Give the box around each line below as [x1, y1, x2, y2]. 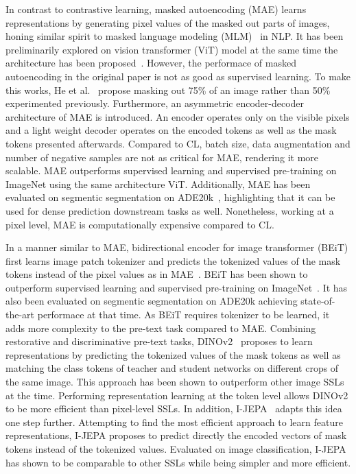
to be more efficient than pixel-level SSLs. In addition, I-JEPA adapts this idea [5, 401, 342, 416]
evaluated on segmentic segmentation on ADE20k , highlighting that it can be [5, 190, 335, 204]
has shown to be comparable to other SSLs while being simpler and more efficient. [5, 455, 351, 469]
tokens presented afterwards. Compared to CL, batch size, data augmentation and [5, 136, 351, 150]
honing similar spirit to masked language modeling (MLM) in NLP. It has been [5, 29, 344, 43]
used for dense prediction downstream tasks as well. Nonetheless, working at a [5, 203, 334, 217]
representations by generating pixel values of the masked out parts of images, [5, 15, 330, 29]
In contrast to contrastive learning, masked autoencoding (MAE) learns [5, 2, 307, 16]
